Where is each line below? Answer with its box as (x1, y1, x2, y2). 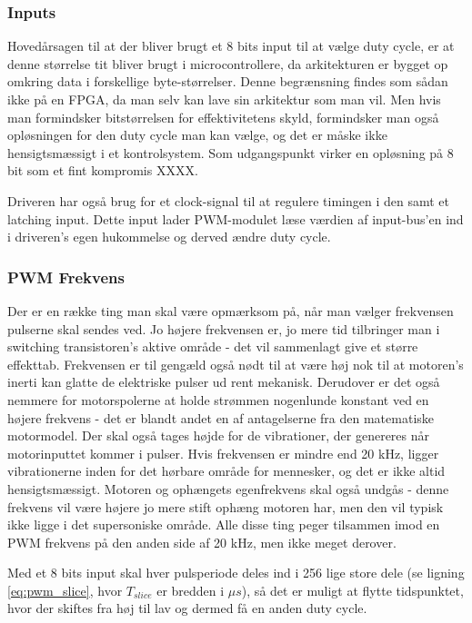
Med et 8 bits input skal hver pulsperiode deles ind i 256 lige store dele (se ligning (7, 563, 465, 582)
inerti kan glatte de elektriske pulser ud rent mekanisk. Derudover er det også (7, 372, 440, 391)
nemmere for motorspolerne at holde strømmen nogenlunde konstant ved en (7, 390, 429, 409)
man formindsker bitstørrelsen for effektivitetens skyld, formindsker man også (7, 107, 439, 126)
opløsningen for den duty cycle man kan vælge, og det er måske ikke (7, 125, 387, 144)
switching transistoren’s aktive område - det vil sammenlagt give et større (7, 337, 418, 356)
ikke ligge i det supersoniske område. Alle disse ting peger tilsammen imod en (7, 515, 440, 534)
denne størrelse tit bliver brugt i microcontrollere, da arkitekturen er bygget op (7, 54, 448, 73)
